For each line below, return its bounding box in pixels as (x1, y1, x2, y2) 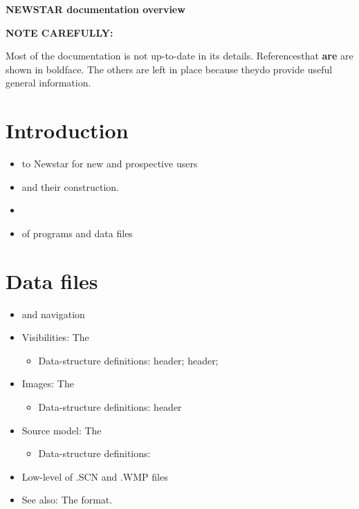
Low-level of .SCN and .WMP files (21, 469, 168, 483)
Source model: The (21, 423, 102, 437)
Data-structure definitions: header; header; (38, 353, 219, 367)
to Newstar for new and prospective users (21, 156, 198, 171)
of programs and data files (21, 225, 133, 240)
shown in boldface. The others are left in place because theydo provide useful (6, 62, 333, 76)
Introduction (6, 116, 129, 145)
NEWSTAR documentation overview (6, 2, 185, 16)
